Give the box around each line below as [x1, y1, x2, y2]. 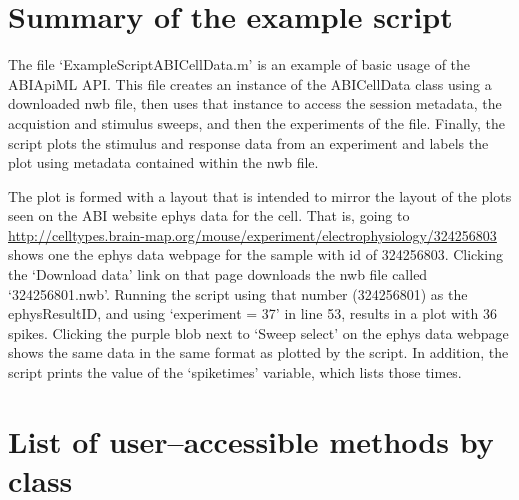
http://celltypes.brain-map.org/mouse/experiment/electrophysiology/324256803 [8, 224, 497, 245]
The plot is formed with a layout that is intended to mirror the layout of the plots [8, 185, 512, 206]
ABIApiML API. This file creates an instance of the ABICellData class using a [8, 73, 492, 94]
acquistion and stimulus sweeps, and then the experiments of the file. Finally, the [8, 112, 505, 133]
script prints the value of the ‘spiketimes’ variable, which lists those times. [8, 362, 462, 383]
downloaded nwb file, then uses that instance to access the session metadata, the [8, 93, 502, 114]
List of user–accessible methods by [8, 420, 494, 461]
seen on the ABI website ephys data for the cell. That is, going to [8, 205, 410, 226]
